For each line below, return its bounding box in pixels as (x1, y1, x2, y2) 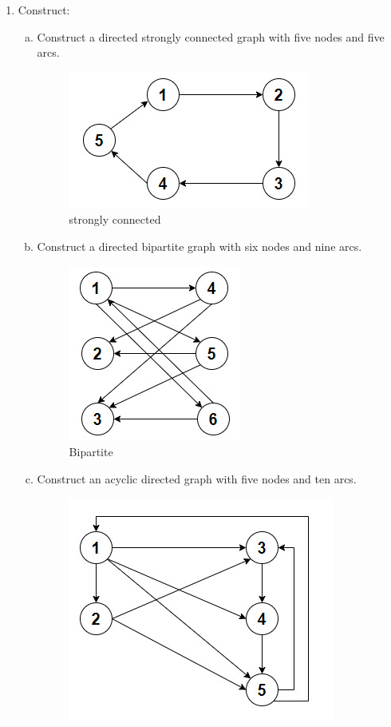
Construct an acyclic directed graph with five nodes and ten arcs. (37, 470, 357, 487)
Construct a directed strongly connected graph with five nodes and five (37, 28, 385, 45)
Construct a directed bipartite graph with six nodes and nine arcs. (37, 237, 362, 254)
